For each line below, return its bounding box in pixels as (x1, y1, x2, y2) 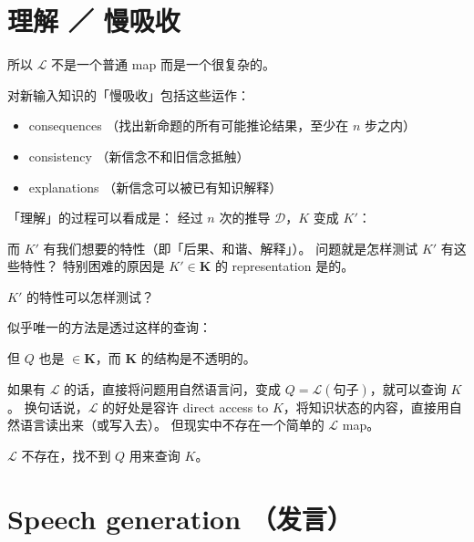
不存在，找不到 (21, 445, 111, 464)
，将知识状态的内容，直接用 (283, 397, 449, 416)
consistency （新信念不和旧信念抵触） (28, 146, 250, 165)
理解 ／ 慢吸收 (7, 2, 180, 39)
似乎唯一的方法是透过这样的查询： (7, 318, 211, 337)
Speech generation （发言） (7, 499, 353, 537)
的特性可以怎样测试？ (26, 287, 154, 306)
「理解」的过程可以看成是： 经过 (7, 208, 203, 227)
